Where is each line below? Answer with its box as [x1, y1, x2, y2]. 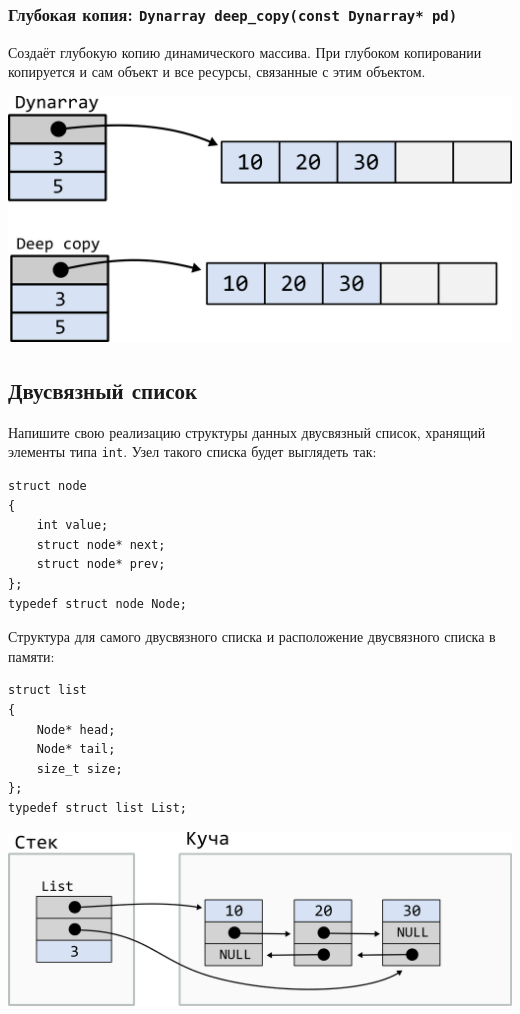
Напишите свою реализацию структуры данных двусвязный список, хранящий [8, 421, 486, 442]
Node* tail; [36, 742, 116, 757]
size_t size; [36, 761, 123, 776]
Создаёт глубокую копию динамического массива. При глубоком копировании [8, 41, 482, 62]
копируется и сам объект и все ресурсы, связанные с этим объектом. [8, 61, 426, 82]
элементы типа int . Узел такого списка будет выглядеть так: [8, 441, 377, 462]
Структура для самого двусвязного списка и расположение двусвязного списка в [8, 626, 496, 647]
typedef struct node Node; [8, 596, 187, 611]
